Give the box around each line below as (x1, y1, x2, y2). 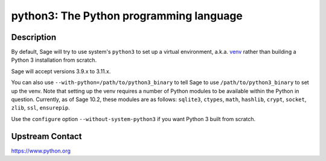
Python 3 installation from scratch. (11, 56, 97, 64)
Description (11, 32, 57, 42)
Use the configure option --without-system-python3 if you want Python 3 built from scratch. (11, 115, 256, 122)
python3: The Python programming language (11, 9, 243, 22)
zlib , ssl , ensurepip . (11, 104, 70, 111)
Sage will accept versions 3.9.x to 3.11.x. (11, 67, 111, 75)
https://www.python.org (11, 147, 71, 154)
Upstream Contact (11, 131, 82, 142)
